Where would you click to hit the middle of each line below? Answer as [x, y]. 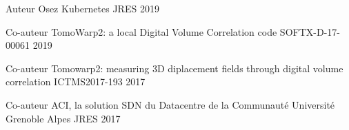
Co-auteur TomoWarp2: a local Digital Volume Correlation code [141, 31]
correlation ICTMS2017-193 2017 [76, 82]
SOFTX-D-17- [310, 31]
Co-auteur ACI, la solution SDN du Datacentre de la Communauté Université [170, 104]
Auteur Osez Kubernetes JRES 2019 [82, 8]
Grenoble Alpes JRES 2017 [63, 118]
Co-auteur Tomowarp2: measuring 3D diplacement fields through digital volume [174, 68]
